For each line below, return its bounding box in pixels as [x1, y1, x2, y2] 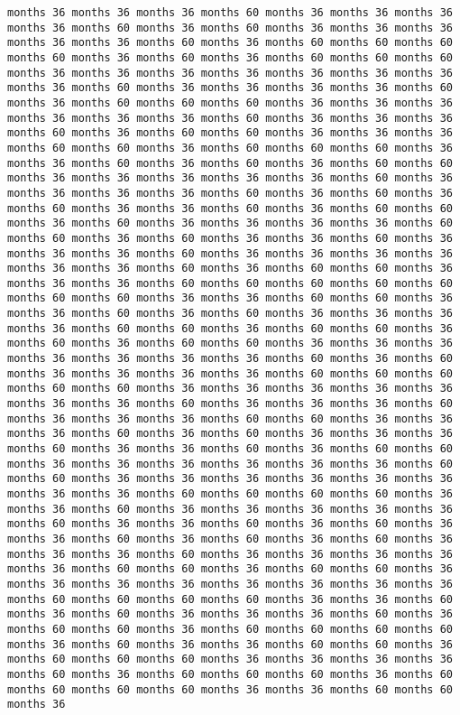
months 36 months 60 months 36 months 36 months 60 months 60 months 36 [7, 637, 453, 651]
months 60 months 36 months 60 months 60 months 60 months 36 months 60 [7, 667, 453, 681]
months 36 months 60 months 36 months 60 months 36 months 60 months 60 [7, 156, 453, 170]
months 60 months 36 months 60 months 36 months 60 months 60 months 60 [7, 51, 453, 64]
